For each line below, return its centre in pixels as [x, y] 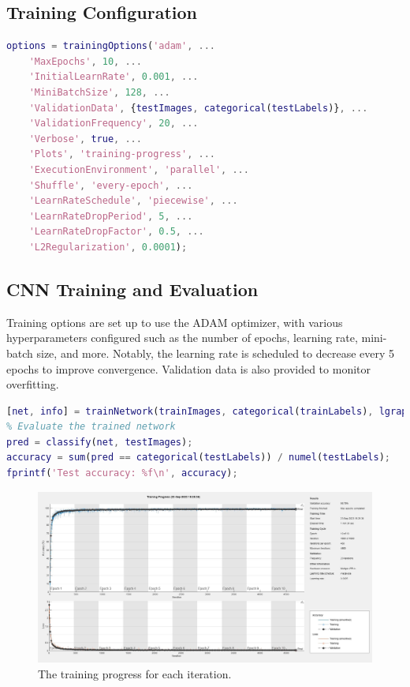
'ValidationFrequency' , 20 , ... [114, 124]
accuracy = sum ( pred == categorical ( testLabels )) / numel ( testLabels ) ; [199, 458]
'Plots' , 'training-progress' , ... [122, 154]
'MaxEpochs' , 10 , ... [85, 61]
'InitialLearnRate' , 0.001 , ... [114, 77]
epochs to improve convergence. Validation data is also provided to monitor [188, 368]
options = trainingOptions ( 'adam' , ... [111, 46]
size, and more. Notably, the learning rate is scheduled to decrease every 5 [216, 353]
